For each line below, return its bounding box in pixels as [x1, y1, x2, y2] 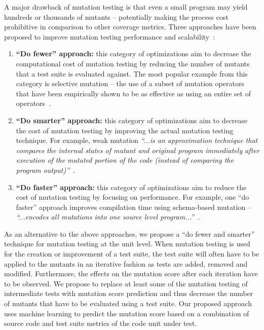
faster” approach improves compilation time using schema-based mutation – [16, 201, 251, 212]
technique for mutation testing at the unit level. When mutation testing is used [4, 238, 250, 249]
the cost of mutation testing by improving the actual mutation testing [16, 125, 234, 135]
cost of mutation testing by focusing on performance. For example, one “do [16, 192, 249, 202]
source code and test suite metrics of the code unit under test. [4, 318, 197, 328]
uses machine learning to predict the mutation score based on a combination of [4, 308, 249, 318]
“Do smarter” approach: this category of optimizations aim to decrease [16, 115, 248, 125]
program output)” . [16, 164, 75, 175]
